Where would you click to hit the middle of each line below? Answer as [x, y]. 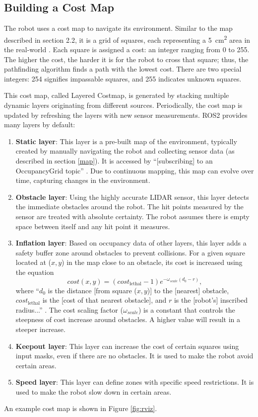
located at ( [33, 262]
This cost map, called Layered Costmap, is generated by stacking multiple [117, 95]
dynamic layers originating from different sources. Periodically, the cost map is [123, 105]
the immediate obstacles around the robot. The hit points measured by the [129, 207]
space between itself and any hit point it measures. [93, 226]
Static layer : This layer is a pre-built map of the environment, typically [126, 141]
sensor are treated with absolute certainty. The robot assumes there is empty [132, 216]
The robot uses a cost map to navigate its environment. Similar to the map [118, 28]
